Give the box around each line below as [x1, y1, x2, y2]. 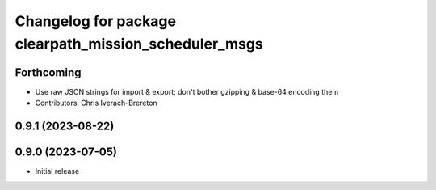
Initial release [35, 167, 80, 176]
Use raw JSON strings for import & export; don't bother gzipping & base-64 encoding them [35, 87, 339, 96]
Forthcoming [15, 65, 82, 79]
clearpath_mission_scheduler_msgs [15, 35, 264, 53]
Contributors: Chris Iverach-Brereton [35, 98, 157, 108]
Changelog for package [15, 12, 177, 30]
